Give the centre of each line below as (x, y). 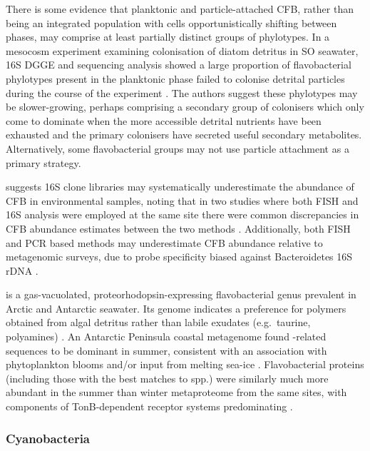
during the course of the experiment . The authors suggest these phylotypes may (182, 92)
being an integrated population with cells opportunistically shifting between (171, 22)
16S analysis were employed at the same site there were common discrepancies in (183, 214)
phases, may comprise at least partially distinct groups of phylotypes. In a (168, 37)
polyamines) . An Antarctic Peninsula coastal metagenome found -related (166, 336)
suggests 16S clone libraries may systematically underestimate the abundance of (180, 187)
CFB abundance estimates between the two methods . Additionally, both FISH (178, 228)
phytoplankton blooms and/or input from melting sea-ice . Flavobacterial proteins (185, 364)
